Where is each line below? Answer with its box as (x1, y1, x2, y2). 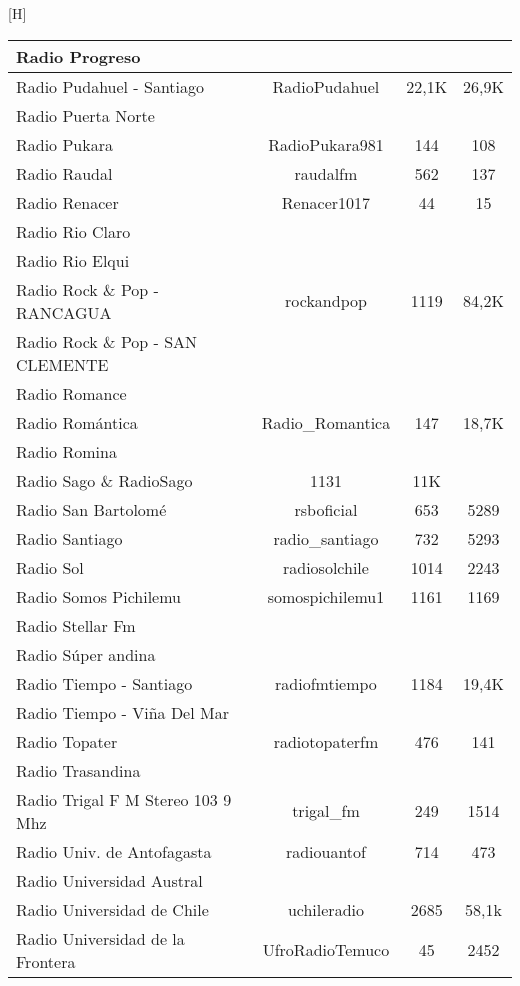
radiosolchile (283, 555, 369, 579)
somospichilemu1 (267, 584, 385, 608)
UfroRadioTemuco (262, 938, 390, 962)
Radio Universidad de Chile (16, 897, 209, 921)
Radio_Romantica (261, 410, 391, 434)
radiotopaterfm (273, 729, 379, 753)
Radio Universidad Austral (16, 868, 203, 892)
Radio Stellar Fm (16, 613, 136, 637)
